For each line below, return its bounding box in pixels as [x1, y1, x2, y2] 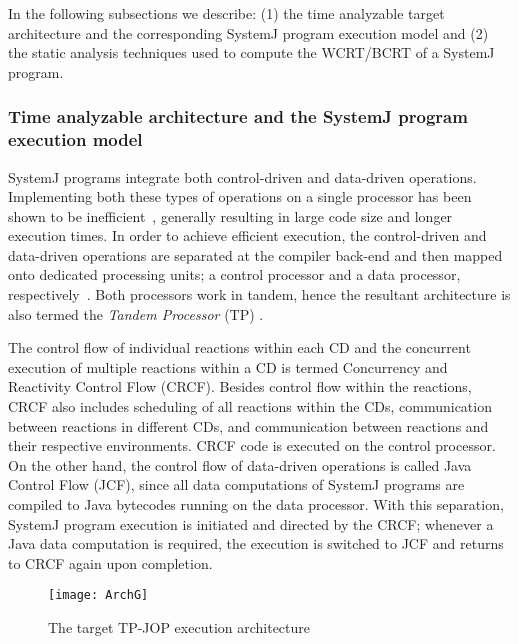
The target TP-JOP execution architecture [48, 617, 311, 638]
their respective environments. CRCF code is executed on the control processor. [8, 435, 496, 456]
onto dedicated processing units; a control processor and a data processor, [8, 264, 461, 285]
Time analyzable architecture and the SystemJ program [8, 104, 468, 129]
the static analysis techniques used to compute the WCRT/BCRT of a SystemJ [8, 42, 495, 63]
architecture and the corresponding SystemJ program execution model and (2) [8, 22, 489, 43]
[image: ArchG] [48, 588, 149, 603]
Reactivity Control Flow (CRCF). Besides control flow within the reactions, [8, 376, 472, 397]
